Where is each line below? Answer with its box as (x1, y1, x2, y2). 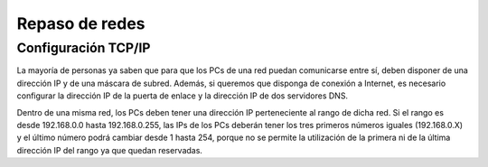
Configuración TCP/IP (16, 40, 151, 56)
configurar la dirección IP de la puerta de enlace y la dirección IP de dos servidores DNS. (16, 90, 348, 101)
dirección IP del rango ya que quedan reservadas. (16, 144, 203, 155)
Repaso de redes (16, 14, 145, 33)
